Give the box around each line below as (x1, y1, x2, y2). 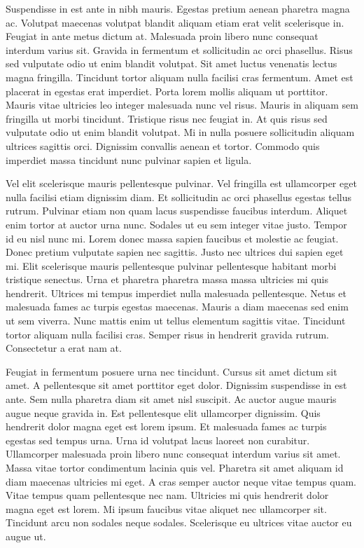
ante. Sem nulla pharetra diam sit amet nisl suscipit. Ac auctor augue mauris (6, 392, 337, 406)
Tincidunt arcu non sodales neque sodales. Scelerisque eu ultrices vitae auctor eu (6, 515, 352, 530)
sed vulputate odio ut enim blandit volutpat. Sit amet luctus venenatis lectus (6, 56, 337, 71)
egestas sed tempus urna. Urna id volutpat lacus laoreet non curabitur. (6, 432, 310, 447)
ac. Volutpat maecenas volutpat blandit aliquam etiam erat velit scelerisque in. (6, 15, 344, 29)
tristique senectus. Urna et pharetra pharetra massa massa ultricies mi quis (6, 272, 328, 287)
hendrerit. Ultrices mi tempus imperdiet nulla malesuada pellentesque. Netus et (6, 285, 347, 300)
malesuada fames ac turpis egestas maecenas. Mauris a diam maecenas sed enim (6, 299, 349, 314)
